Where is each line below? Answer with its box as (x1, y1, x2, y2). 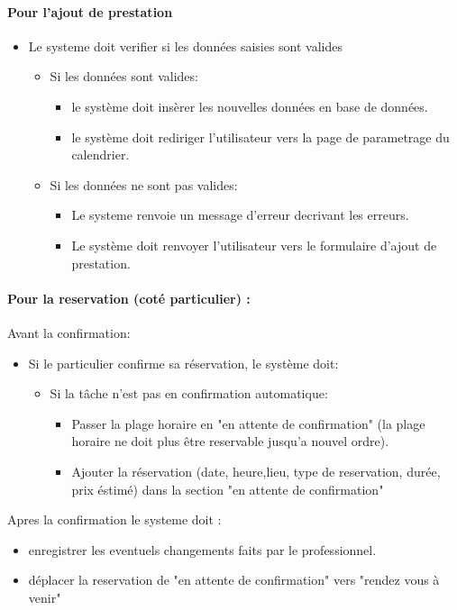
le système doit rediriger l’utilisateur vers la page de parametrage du (71, 127, 450, 146)
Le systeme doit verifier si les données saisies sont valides (28, 36, 343, 55)
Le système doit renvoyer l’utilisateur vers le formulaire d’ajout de (71, 235, 437, 254)
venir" (28, 587, 61, 606)
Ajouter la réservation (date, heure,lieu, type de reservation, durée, (71, 461, 441, 480)
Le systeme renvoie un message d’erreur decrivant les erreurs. (71, 205, 409, 224)
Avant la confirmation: (7, 323, 131, 341)
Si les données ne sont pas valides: (50, 175, 238, 194)
